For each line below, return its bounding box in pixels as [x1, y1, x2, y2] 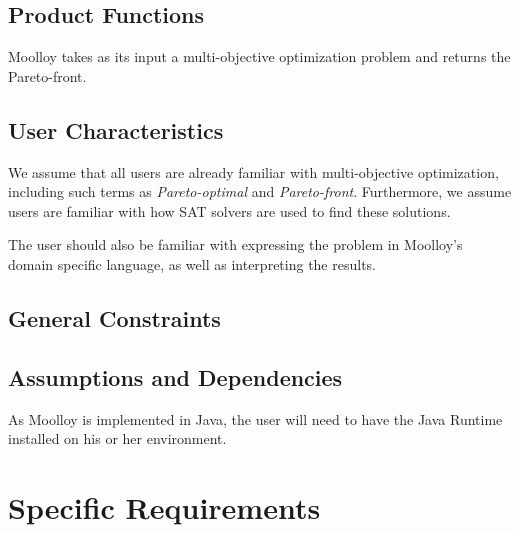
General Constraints [8, 302, 221, 333]
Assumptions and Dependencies [8, 361, 343, 392]
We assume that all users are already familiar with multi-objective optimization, [8, 161, 499, 182]
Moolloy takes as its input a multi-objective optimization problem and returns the [8, 46, 511, 67]
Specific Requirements [8, 486, 321, 527]
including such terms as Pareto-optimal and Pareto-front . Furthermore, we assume [8, 181, 512, 202]
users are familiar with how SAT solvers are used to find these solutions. [8, 200, 451, 221]
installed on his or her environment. [8, 428, 227, 449]
